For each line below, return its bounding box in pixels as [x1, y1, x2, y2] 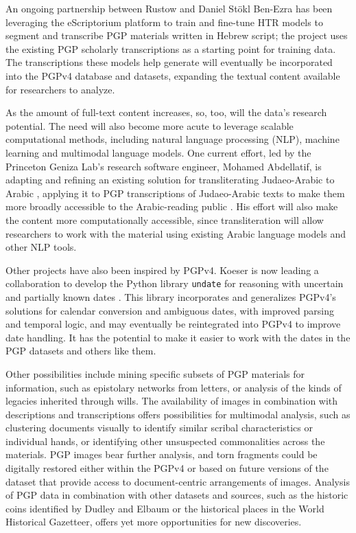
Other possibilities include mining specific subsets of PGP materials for [5, 366, 305, 381]
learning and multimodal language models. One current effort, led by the [5, 145, 311, 159]
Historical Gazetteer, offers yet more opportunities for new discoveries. [5, 514, 302, 529]
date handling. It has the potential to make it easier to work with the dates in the [5, 330, 351, 344]
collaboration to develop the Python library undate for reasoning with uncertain [5, 276, 344, 291]
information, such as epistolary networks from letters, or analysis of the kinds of [5, 380, 342, 394]
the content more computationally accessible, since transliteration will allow [5, 212, 324, 227]
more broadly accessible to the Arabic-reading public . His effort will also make [5, 199, 338, 214]
